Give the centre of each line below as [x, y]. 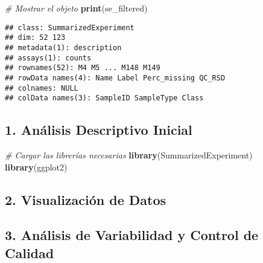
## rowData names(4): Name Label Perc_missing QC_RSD [115, 78]
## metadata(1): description [63, 47]
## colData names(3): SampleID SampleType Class [104, 98]
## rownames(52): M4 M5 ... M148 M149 [83, 68]
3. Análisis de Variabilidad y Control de [132, 235]
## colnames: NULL [42, 88]
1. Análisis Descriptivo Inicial [99, 130]
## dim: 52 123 [35, 38]
